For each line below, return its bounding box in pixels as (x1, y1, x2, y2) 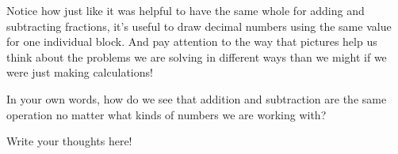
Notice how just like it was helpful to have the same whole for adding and (6, 2, 365, 18)
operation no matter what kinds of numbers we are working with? (6, 106, 327, 122)
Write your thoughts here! (6, 133, 132, 149)
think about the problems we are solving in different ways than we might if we (6, 48, 387, 65)
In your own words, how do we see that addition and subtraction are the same (6, 90, 387, 107)
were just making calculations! (6, 64, 153, 81)
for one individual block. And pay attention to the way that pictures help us (6, 33, 377, 50)
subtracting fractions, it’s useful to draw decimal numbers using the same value (6, 17, 392, 34)
